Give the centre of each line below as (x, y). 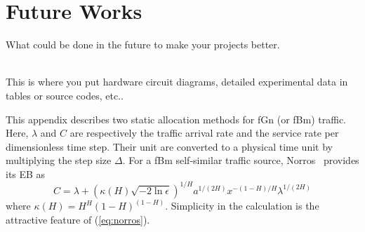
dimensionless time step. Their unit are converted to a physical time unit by (169, 146)
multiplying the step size (59, 160)
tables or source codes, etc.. (65, 95)
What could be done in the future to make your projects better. (143, 45)
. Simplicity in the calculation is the (242, 206)
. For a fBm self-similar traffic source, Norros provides (241, 160)
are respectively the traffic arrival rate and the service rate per (204, 133)
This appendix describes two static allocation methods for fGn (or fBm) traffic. (176, 119)
